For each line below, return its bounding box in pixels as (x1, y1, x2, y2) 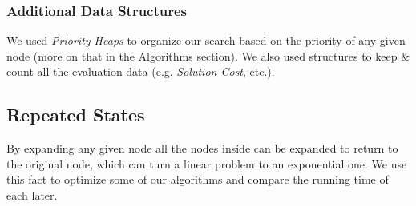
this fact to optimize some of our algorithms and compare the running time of (6, 171, 389, 188)
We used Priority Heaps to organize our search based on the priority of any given (6, 32, 406, 49)
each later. (6, 186, 58, 203)
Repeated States (6, 102, 145, 127)
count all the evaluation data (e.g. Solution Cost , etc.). (6, 63, 275, 80)
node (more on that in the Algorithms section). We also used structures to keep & (6, 47, 410, 64)
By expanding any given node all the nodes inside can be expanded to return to (6, 140, 398, 156)
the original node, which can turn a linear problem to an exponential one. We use (6, 155, 407, 172)
